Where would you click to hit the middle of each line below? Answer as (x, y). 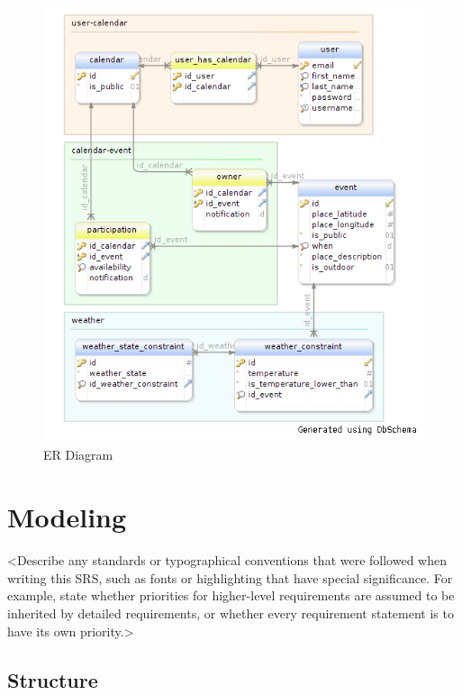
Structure (53, 679)
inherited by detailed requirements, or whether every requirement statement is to (231, 613)
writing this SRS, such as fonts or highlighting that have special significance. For (230, 577)
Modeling (67, 517)
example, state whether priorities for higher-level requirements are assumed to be (231, 595)
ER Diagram (78, 455)
